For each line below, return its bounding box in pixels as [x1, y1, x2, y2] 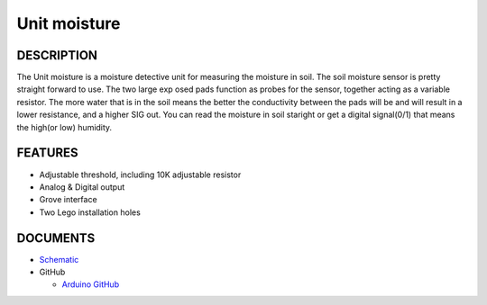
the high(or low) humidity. [16, 121, 113, 132]
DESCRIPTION [16, 48, 98, 63]
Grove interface [39, 194, 98, 205]
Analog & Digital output [39, 181, 125, 193]
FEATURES [16, 145, 78, 161]
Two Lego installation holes [39, 207, 142, 218]
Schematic [39, 254, 79, 265]
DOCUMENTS [16, 230, 96, 246]
